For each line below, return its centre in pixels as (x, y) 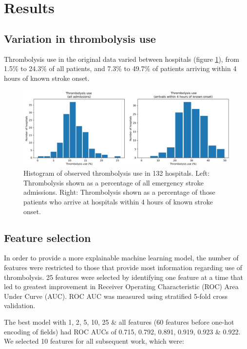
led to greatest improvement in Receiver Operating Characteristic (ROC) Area (121, 286)
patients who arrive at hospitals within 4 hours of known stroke (118, 202)
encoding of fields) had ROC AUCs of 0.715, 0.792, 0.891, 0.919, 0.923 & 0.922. (122, 331)
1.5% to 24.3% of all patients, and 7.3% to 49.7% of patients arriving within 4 (120, 68)
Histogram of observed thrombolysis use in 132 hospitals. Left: (116, 173)
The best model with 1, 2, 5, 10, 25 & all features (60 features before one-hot (119, 322)
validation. (20, 305)
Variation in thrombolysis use (80, 38)
